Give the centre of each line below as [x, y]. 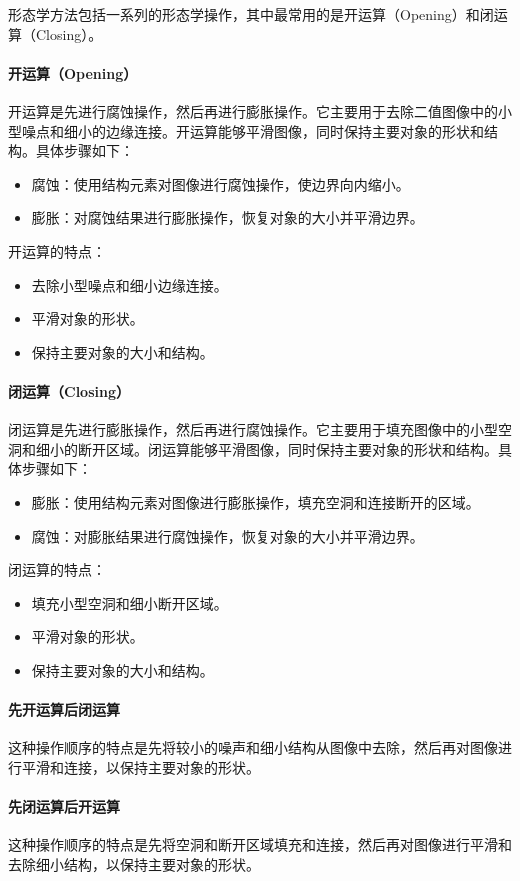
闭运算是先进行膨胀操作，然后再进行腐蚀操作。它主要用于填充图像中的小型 [253, 429]
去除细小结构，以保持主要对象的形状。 [134, 863]
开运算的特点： [57, 250]
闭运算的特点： [57, 569]
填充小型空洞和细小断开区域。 [129, 602]
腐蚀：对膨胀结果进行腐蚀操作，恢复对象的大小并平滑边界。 [227, 535]
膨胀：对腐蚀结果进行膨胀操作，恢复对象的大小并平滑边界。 [227, 217]
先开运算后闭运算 [64, 709]
